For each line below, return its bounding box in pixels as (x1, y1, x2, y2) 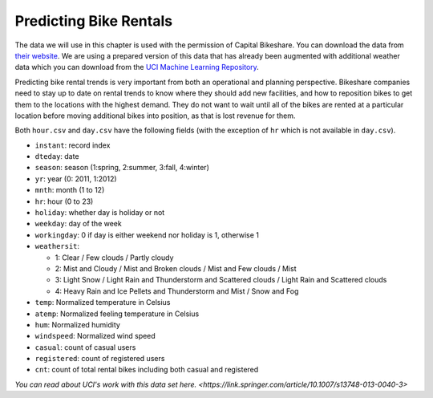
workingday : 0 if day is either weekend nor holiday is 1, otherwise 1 (34, 229, 260, 240)
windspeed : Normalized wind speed (34, 331, 156, 341)
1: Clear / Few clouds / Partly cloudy (55, 253, 174, 262)
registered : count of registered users (34, 354, 165, 363)
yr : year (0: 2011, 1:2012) (34, 173, 117, 184)
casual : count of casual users (34, 342, 136, 352)
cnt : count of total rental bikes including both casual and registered (34, 365, 259, 375)
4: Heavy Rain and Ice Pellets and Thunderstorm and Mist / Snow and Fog (55, 286, 299, 296)
